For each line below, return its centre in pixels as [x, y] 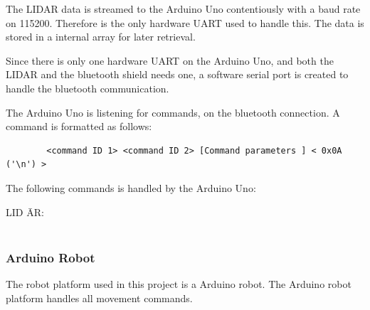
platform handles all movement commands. [99, 298]
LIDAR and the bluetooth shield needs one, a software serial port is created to [177, 74]
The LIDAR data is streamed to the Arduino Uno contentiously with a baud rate [183, 9]
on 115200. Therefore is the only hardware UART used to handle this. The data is [185, 22]
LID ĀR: [25, 212]
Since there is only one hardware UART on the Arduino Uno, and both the [170, 60]
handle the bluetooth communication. [88, 88]
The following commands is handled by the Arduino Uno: [131, 187]
